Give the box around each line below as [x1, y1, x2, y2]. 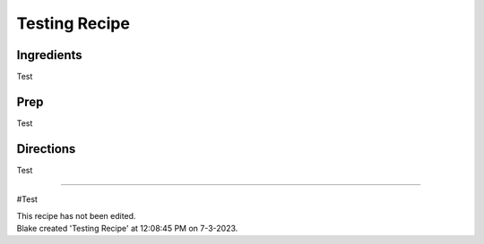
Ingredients [16, 47, 82, 63]
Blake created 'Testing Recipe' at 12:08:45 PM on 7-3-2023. [16, 223, 238, 234]
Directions [16, 141, 76, 156]
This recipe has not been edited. [16, 210, 136, 221]
